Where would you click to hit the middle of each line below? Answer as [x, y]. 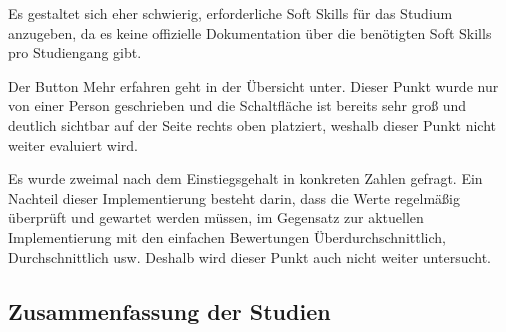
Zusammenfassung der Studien [169, 310]
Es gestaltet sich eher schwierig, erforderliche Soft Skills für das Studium [230, 13]
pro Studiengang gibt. [75, 52]
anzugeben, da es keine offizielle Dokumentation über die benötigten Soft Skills [250, 32]
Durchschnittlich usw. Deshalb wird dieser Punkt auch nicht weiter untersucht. [250, 256]
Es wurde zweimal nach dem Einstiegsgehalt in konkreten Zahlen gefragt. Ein [245, 178]
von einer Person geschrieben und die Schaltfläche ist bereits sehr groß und [237, 105]
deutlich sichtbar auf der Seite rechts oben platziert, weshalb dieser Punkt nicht [252, 124]
